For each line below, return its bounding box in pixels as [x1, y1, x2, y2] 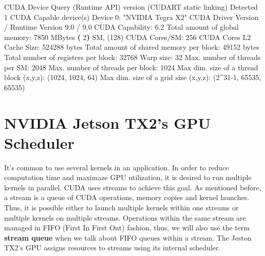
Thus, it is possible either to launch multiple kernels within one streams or [4, 202, 239, 213]
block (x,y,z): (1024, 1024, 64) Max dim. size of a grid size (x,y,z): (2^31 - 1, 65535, [4, 72, 261, 83]
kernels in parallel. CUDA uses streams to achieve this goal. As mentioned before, [4, 182, 261, 192]
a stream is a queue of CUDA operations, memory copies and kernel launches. [4, 192, 250, 203]
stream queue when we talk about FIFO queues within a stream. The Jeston [4, 232, 252, 243]
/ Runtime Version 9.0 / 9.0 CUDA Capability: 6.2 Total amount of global [4, 22, 239, 32]
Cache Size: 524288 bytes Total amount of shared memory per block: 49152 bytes [4, 42, 259, 52]
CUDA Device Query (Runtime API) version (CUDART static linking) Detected [4, 2, 258, 12]
